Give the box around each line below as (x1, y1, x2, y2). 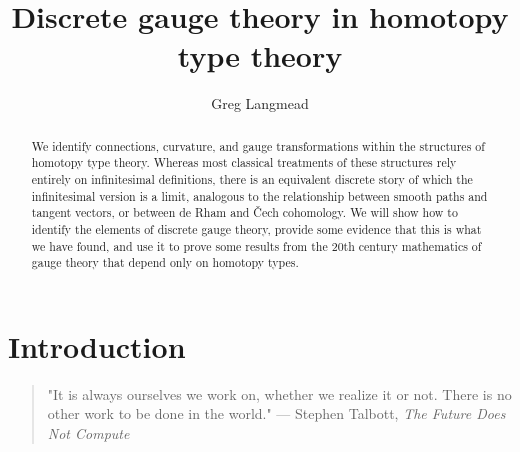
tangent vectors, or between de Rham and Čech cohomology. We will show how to (31, 204, 458, 221)
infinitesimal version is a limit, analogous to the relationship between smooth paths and (31, 187, 488, 204)
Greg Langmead (211, 93, 309, 114)
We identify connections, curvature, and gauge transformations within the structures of (31, 137, 485, 154)
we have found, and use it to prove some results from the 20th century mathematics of (31, 237, 482, 254)
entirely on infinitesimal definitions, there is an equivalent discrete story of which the (31, 171, 473, 188)
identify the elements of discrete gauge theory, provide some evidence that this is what (31, 220, 482, 237)
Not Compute (47, 423, 130, 444)
